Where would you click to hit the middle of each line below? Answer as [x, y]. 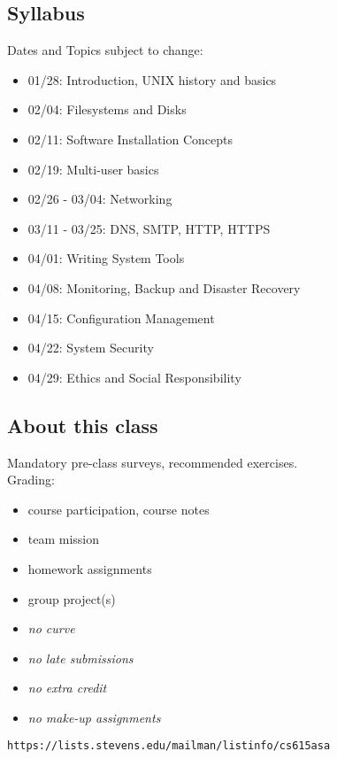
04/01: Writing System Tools [106, 258]
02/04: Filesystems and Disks [107, 109]
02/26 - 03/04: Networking [100, 199]
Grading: [31, 480]
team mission [64, 539]
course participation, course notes [119, 509]
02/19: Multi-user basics [93, 169]
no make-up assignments [94, 717]
